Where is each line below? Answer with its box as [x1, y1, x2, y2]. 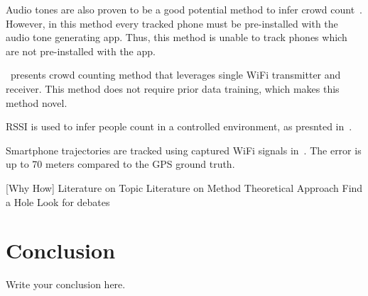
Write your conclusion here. [6, 277, 126, 292]
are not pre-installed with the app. [6, 43, 156, 58]
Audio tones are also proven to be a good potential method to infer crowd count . [6, 2, 362, 16]
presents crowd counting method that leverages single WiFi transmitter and [10, 67, 341, 82]
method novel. [6, 95, 67, 110]
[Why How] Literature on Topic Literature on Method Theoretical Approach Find [6, 180, 363, 195]
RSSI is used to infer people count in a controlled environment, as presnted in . [6, 119, 352, 134]
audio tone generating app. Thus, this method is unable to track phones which [6, 30, 347, 45]
